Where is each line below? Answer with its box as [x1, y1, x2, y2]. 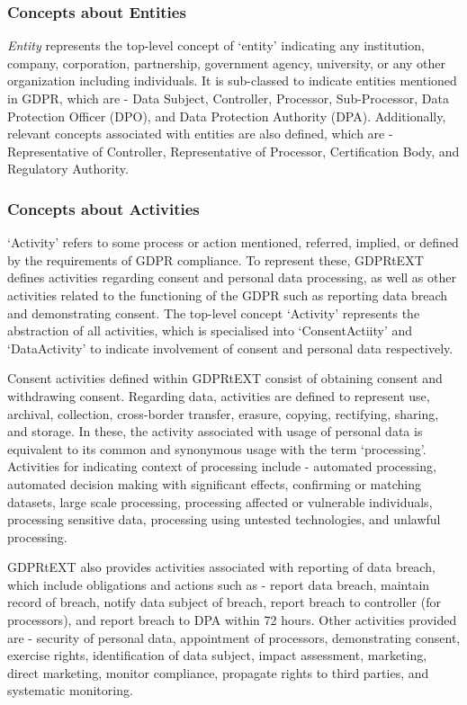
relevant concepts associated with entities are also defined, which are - [7, 124, 393, 143]
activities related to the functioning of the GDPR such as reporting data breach [7, 285, 448, 304]
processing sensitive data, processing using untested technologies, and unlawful [7, 510, 441, 529]
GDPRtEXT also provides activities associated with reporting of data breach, [7, 558, 436, 576]
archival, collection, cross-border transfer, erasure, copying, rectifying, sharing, [7, 404, 439, 423]
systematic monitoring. [7, 681, 133, 700]
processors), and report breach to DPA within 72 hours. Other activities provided [7, 611, 457, 629]
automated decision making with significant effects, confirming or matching [7, 474, 421, 493]
